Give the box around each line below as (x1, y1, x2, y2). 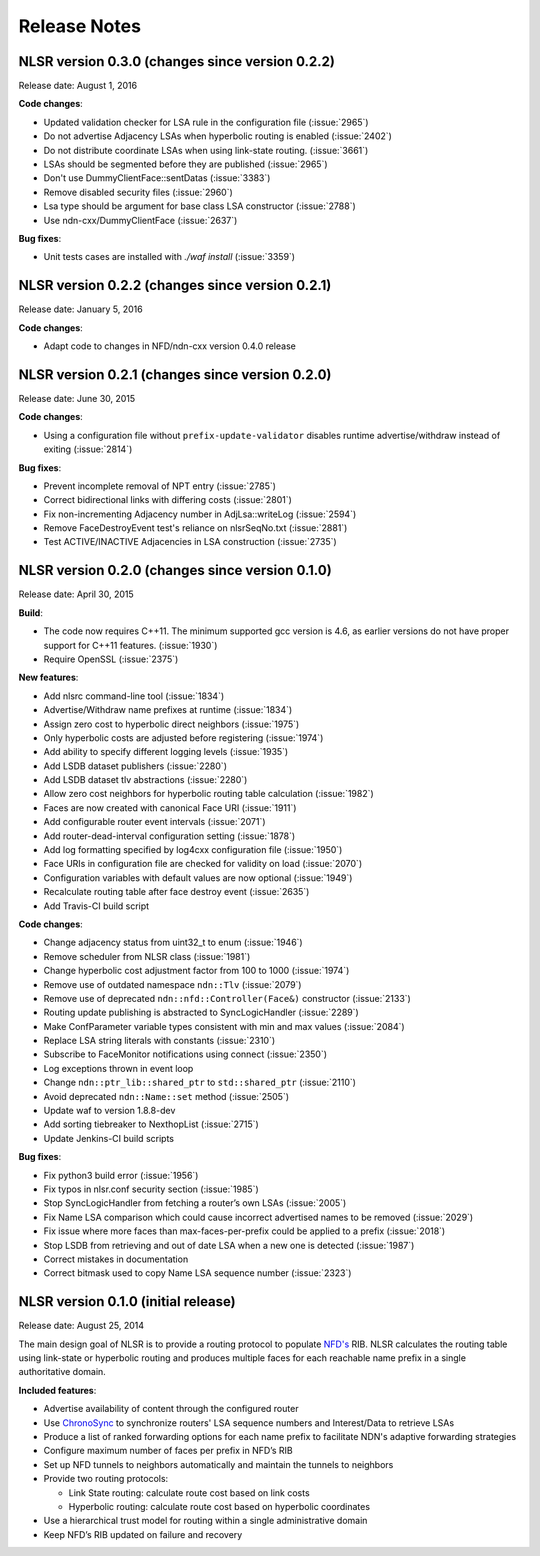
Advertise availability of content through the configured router (43, 1403, 299, 1415)
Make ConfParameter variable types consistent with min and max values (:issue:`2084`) (43, 1020, 405, 1032)
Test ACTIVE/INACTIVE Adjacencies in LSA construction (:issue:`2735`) (43, 536, 337, 548)
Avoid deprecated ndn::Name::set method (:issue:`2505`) (43, 1090, 290, 1102)
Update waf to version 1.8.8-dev (43, 1105, 176, 1117)
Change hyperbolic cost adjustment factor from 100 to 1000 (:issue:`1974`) (43, 965, 350, 977)
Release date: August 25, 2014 (18, 1320, 145, 1332)
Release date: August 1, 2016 (18, 80, 138, 92)
